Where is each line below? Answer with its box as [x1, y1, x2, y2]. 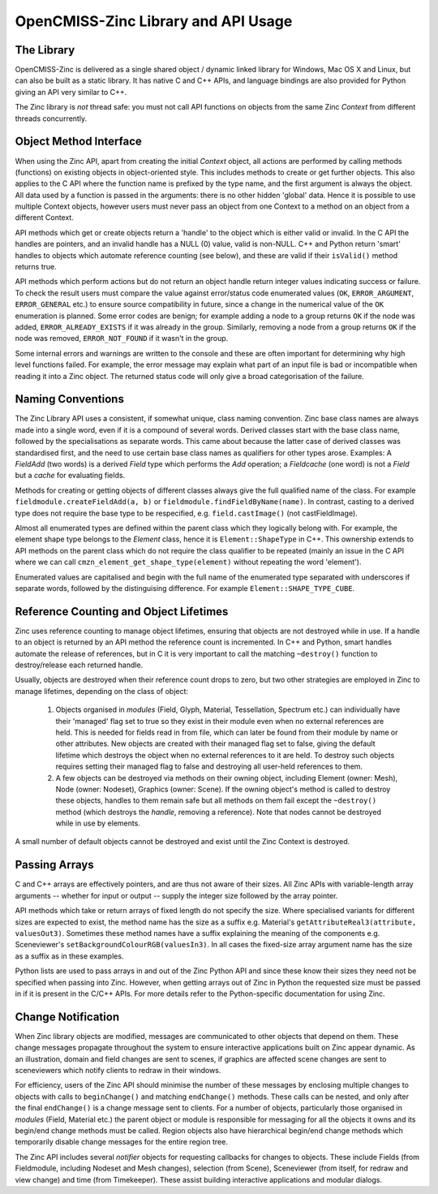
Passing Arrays [15, 858, 94, 872]
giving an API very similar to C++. [15, 87, 127, 97]
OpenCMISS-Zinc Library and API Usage [15, 12, 293, 30]
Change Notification [15, 1010, 120, 1024]
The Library [15, 43, 75, 57]
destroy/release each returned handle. [15, 660, 144, 670]
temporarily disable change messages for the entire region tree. [15, 1137, 229, 1147]
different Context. [15, 213, 75, 222]
